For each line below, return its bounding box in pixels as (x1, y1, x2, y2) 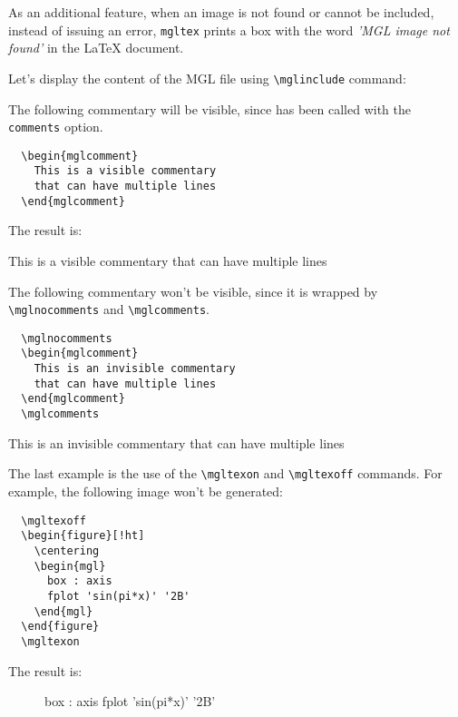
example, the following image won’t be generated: (8, 482, 283, 500)
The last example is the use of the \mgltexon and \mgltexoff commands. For (8, 464, 443, 483)
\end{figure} (21, 620, 100, 634)
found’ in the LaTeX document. (8, 38, 184, 57)
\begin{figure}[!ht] (21, 529, 145, 543)
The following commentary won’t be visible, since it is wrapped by (8, 281, 378, 300)
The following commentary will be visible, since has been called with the (8, 99, 411, 118)
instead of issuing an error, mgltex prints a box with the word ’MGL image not (8, 20, 450, 39)
